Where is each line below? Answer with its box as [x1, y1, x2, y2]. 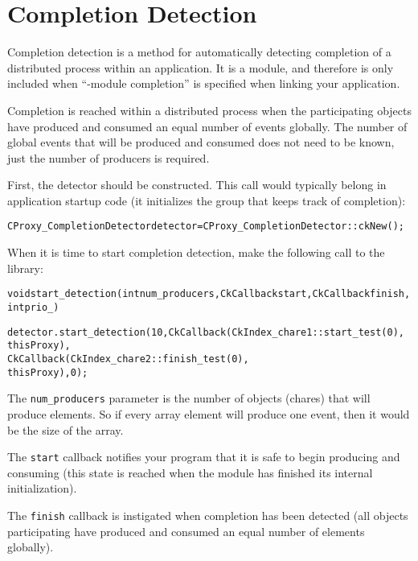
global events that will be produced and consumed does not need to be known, [7, 134, 395, 151]
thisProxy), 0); [7, 366, 88, 378]
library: [7, 259, 43, 276]
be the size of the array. [7, 421, 124, 438]
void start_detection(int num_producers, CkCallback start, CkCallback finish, [7, 288, 411, 300]
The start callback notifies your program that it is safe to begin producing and [7, 448, 400, 465]
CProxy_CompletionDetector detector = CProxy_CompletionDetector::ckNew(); [7, 221, 404, 233]
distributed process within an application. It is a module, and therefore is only [7, 59, 394, 76]
